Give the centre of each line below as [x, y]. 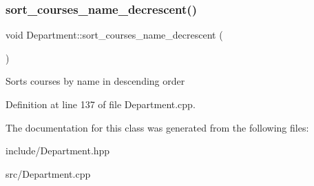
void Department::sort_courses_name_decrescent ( [114, 35]
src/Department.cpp [48, 173]
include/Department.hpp [58, 151]
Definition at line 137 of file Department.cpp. [101, 104]
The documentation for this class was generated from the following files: [157, 127]
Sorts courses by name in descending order [95, 81]
